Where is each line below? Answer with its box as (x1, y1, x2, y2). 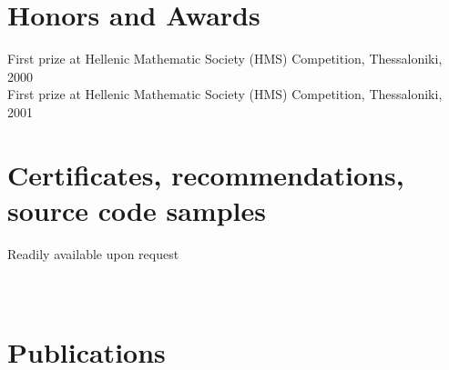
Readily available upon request (7, 244, 179, 263)
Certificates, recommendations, (7, 155, 404, 193)
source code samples (7, 191, 266, 228)
